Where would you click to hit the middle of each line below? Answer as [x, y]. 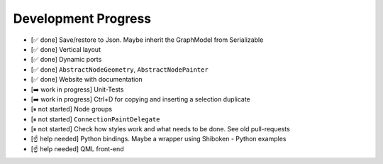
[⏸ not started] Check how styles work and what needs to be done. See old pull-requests [160, 129]
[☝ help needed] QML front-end [77, 148]
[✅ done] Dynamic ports [66, 60]
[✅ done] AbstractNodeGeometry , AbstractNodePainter [120, 69]
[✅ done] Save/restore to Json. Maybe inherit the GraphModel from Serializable [147, 40]
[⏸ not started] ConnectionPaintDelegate [95, 119]
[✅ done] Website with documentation [87, 80]
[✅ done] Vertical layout [66, 49]
